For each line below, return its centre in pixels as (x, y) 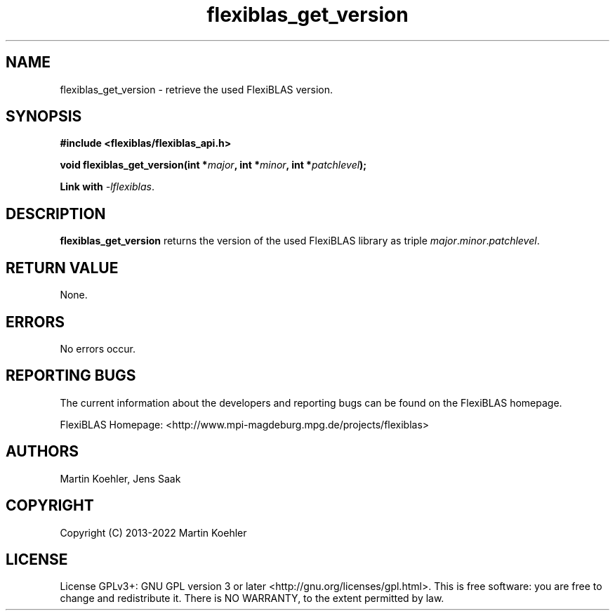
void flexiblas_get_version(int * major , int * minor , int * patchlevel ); (213, 165)
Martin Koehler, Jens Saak (120, 478)
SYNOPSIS (44, 117)
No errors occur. (98, 348)
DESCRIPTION (56, 214)
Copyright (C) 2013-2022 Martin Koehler (153, 532)
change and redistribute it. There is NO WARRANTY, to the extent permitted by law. (252, 598)
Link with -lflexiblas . (107, 187)
